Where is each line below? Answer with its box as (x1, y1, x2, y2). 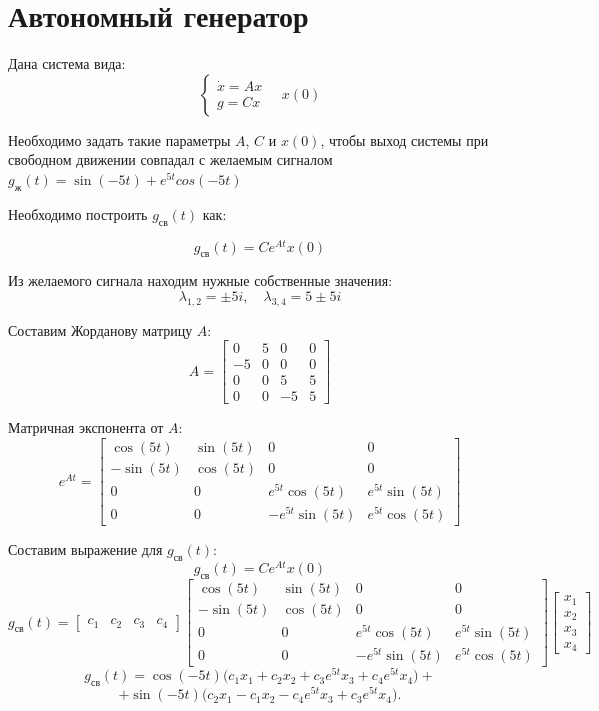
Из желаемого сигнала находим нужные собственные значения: (8, 270, 393, 291)
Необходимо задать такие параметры (8, 129, 231, 150)
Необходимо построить (8, 203, 148, 224)
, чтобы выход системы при (320, 129, 489, 150)
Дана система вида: (8, 53, 126, 74)
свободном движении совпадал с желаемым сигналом (8, 149, 333, 170)
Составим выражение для (8, 539, 163, 560)
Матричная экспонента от (8, 417, 164, 438)
